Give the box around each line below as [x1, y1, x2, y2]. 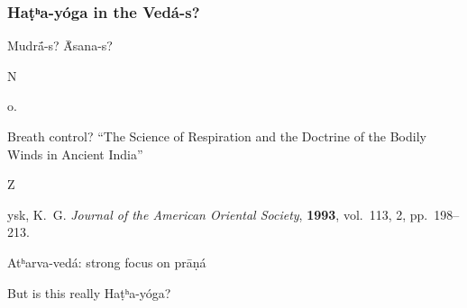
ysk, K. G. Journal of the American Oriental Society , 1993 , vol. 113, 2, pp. [7, 204, 428, 223]
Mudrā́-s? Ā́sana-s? [7, 36, 113, 55]
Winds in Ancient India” [7, 144, 143, 163]
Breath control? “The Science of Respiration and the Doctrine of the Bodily [7, 127, 426, 145]
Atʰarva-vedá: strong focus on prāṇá [7, 252, 206, 271]
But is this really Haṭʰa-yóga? [7, 283, 171, 302]
